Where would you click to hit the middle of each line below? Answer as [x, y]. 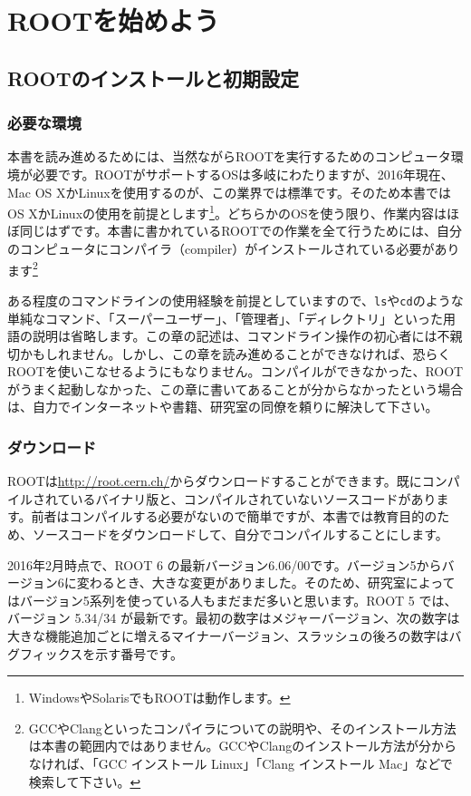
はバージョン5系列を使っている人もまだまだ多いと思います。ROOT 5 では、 [232, 600]
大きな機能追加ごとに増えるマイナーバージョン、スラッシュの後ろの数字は [228, 636]
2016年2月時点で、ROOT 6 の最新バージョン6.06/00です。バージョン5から [225, 564]
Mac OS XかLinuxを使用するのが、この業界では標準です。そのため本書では [230, 192]
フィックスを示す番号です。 [101, 653]
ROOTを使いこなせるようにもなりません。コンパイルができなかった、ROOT [235, 371]
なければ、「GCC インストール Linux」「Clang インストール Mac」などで [240, 763]
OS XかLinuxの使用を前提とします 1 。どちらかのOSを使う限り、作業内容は [227, 212]
